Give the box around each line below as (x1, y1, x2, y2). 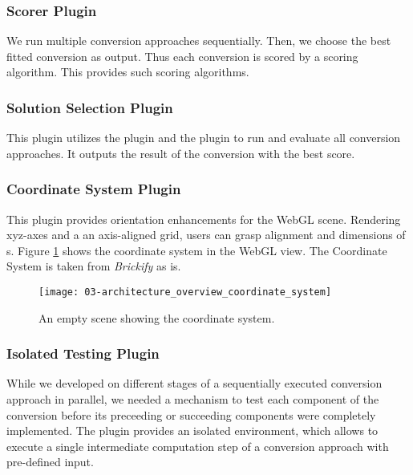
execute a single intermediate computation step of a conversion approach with (6, 437, 389, 454)
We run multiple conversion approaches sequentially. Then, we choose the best (6, 32, 391, 49)
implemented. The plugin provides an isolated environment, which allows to (6, 422, 379, 439)
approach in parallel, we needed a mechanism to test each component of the (6, 391, 379, 408)
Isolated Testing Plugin (6, 343, 160, 363)
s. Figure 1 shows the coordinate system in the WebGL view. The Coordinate (6, 242, 387, 258)
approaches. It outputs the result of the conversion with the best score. (6, 144, 355, 161)
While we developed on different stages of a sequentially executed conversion (6, 375, 383, 392)
